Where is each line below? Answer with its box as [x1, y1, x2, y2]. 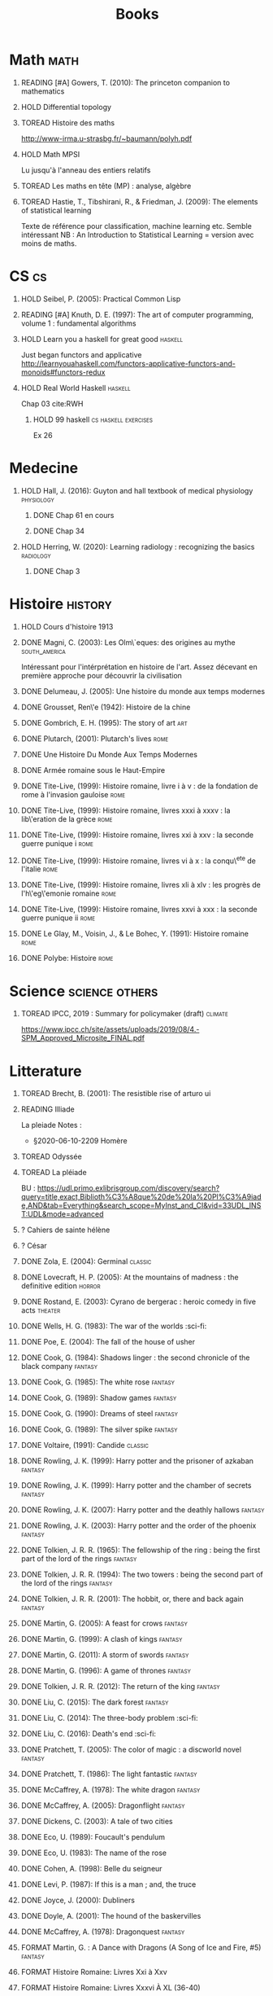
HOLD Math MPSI [20, 149, 80, 159]
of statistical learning [20, 205, 92, 215]
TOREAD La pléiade [20, 1168, 88, 1178]
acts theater [20, 1305, 61, 1315]
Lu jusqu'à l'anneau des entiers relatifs [20, 165, 151, 175]
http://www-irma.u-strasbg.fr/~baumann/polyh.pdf [20, 134, 193, 143]
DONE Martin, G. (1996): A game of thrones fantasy [20, 1666, 192, 1676]
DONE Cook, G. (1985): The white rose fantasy [20, 1377, 175, 1387]
